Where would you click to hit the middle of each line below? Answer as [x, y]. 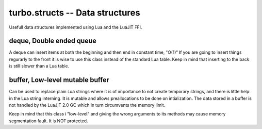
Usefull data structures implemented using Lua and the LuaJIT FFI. [76, 27]
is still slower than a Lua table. [39, 66]
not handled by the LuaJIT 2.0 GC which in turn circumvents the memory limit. [87, 105]
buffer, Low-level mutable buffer [59, 80]
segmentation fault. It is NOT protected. [49, 121]
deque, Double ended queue [53, 41]
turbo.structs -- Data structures [74, 13]
